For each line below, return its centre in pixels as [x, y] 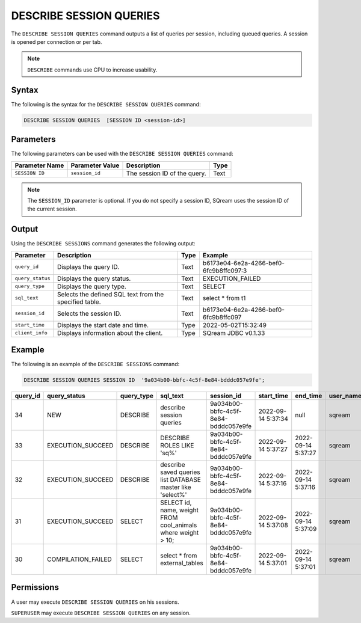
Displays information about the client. [110, 333]
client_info [31, 333]
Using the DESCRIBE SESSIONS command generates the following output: [103, 244]
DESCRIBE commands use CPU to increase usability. [92, 70]
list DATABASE [181, 480]
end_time [309, 396]
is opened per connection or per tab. [57, 41]
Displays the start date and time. [103, 325]
